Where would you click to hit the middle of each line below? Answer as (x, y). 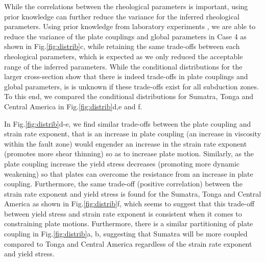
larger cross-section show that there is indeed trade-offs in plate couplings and (126, 76)
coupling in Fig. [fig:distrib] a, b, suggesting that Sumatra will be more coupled (126, 234)
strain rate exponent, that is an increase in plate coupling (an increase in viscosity (133, 134)
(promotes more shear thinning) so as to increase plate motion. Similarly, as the (129, 153)
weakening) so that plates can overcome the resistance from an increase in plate (129, 173)
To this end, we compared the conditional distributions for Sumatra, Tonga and (129, 96)
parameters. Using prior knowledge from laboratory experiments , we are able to (130, 26)
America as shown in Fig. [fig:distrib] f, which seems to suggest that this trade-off (129, 204)
